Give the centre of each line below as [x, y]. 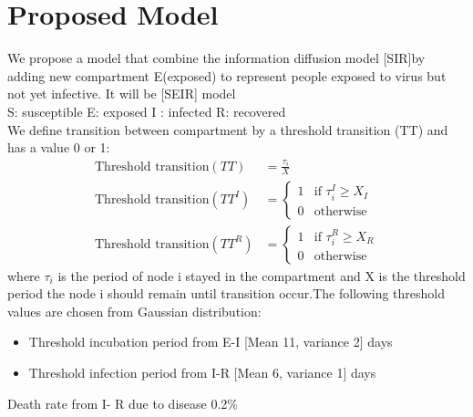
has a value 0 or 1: [59, 147]
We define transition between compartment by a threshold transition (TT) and [228, 129]
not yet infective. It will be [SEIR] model [122, 94]
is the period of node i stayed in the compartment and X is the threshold [262, 275]
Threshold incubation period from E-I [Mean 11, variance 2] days [211, 342]
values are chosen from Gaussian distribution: [134, 311]
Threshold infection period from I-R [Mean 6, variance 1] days [202, 372]
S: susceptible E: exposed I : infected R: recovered [147, 111]
